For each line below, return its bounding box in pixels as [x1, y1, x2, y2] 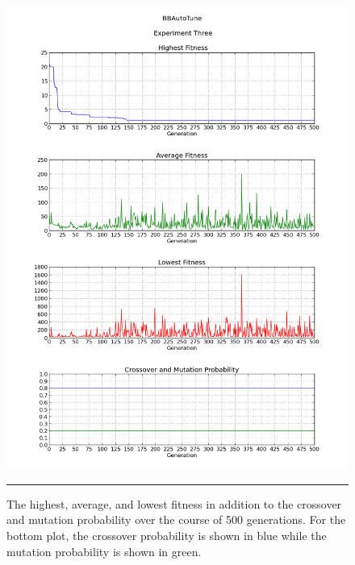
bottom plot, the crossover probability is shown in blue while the [6, 527, 327, 544]
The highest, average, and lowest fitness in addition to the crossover [6, 495, 342, 512]
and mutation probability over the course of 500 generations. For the [6, 511, 346, 528]
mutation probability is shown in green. [6, 542, 202, 559]
